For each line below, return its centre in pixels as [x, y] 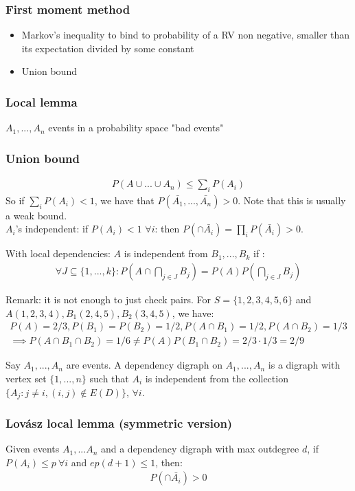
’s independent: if [52, 229]
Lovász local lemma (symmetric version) [119, 423]
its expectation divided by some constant [108, 48]
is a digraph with [304, 365]
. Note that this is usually [292, 200]
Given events [33, 449]
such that [109, 378]
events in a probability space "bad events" [136, 128]
